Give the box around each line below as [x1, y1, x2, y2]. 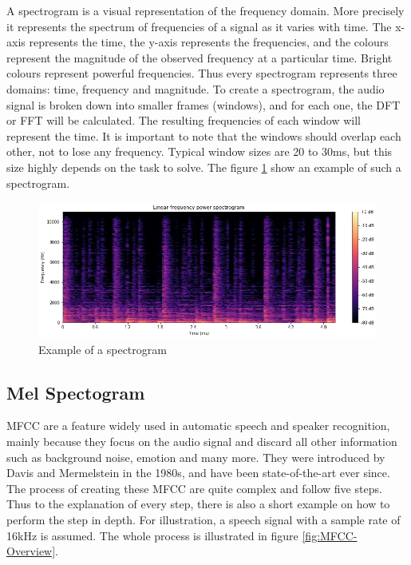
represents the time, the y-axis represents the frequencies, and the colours [29, 34, 389, 50]
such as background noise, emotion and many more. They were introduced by [6, 448, 385, 465]
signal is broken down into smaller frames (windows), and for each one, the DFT [6, 96, 401, 113]
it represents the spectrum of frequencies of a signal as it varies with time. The [6, 18, 392, 34]
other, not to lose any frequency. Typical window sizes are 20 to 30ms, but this [6, 143, 393, 160]
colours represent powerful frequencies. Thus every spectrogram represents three [6, 65, 397, 82]
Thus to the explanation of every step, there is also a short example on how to [6, 495, 390, 512]
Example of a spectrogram [38, 340, 167, 357]
